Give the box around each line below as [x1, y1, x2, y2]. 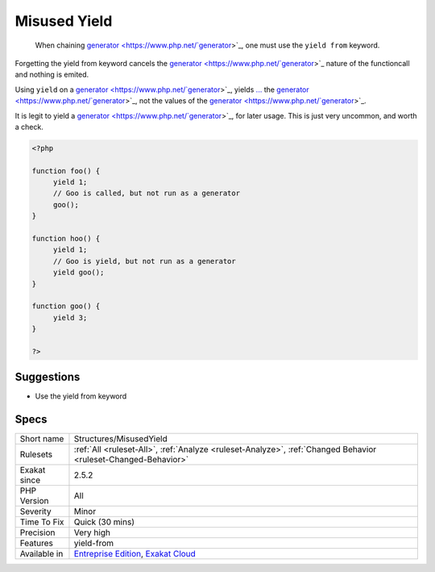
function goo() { [31, 302, 101, 311]
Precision [19, 527, 56, 538]
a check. [14, 122, 43, 132]
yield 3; [52, 313, 88, 322]
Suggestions [14, 370, 81, 384]
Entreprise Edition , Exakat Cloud [73, 549, 197, 560]
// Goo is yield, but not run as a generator [52, 257, 237, 265]
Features [19, 537, 54, 549]
